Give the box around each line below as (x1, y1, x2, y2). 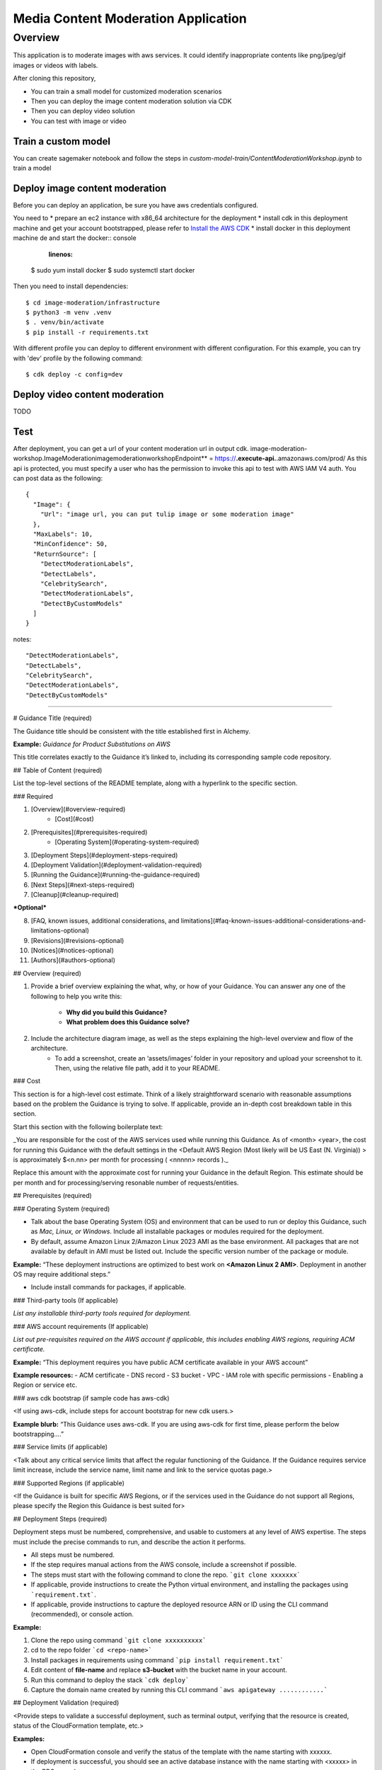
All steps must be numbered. (30, 1551, 115, 1559)
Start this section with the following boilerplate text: (13, 1122, 163, 1131)
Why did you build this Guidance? (66, 1007, 168, 1016)
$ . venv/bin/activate (25, 319, 105, 326)
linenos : (48, 250, 74, 258)
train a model (13, 164, 52, 173)
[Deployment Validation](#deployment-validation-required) (30, 860, 202, 869)
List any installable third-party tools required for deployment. (13, 1309, 192, 1318)
